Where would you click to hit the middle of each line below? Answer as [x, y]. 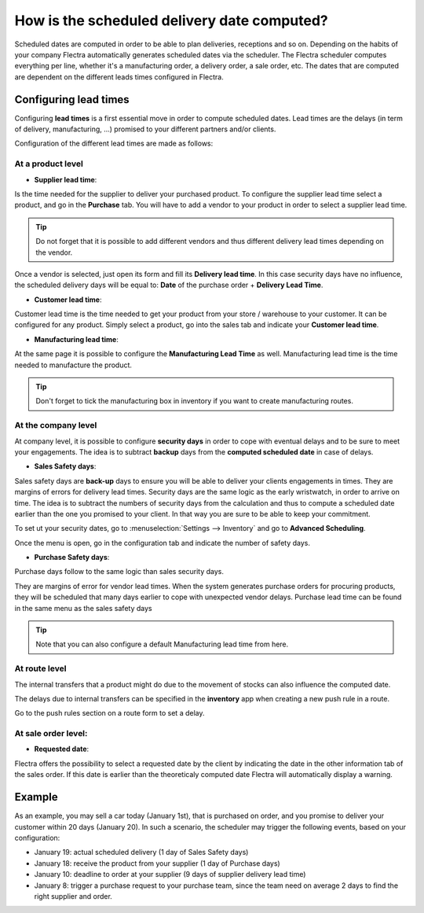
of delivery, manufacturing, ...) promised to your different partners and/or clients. [145, 129]
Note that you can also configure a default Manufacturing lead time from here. [162, 644]
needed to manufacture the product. [73, 365]
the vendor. [54, 252]
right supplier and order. [73, 896]
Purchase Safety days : [72, 558]
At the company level [56, 425]
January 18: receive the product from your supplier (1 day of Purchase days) [157, 863]
